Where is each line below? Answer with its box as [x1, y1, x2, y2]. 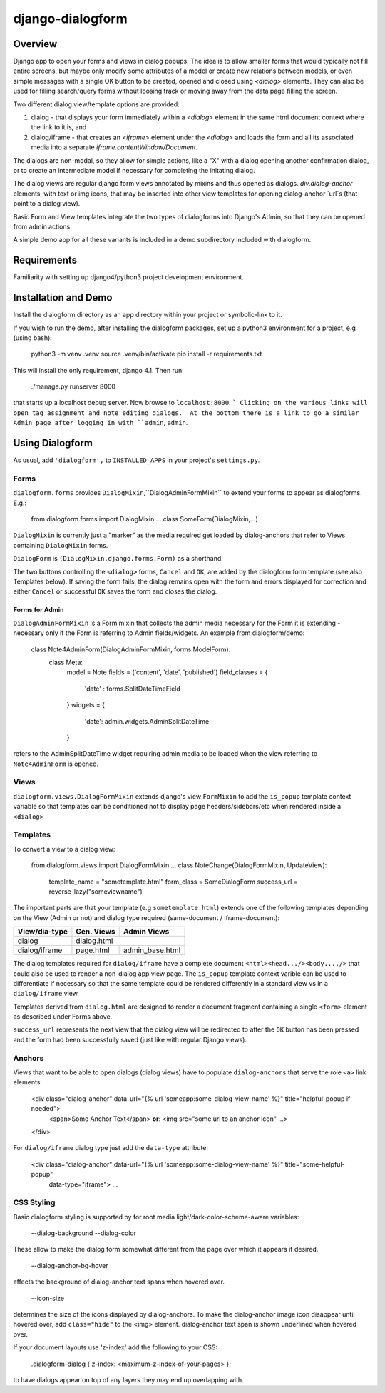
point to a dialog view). [13, 199, 81, 208]
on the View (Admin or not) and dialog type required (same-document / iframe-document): [13, 913, 280, 922]
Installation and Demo [13, 291, 113, 304]
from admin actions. [13, 222, 73, 231]
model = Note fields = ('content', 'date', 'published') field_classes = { [66, 668, 268, 676]
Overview [13, 38, 58, 50]
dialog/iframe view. [13, 989, 80, 998]
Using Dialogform [13, 437, 93, 449]
